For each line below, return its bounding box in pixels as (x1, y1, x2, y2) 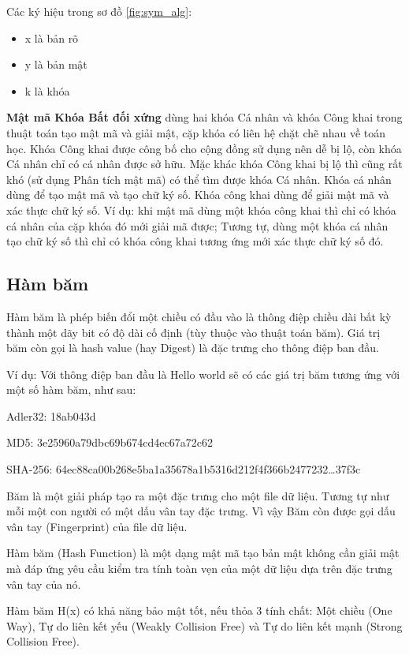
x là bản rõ (24, 29, 79, 46)
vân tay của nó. (6, 575, 81, 592)
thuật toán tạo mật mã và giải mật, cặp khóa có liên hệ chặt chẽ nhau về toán (6, 124, 386, 140)
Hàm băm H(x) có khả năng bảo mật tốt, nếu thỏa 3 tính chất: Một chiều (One (6, 602, 392, 619)
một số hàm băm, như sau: (6, 381, 136, 398)
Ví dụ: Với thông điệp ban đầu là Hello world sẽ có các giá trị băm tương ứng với (6, 365, 400, 382)
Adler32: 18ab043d (6, 407, 96, 424)
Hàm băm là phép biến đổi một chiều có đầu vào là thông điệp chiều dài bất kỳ (6, 308, 392, 324)
